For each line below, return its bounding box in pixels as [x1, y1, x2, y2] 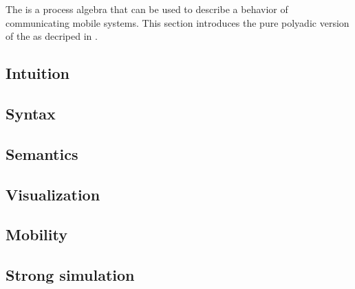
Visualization [6, 183, 100, 205]
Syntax [6, 102, 56, 124]
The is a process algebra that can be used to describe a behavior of [6, 2, 288, 16]
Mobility [6, 224, 67, 245]
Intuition [6, 62, 69, 84]
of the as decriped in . [6, 29, 98, 43]
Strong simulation [6, 264, 135, 286]
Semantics [6, 143, 78, 164]
